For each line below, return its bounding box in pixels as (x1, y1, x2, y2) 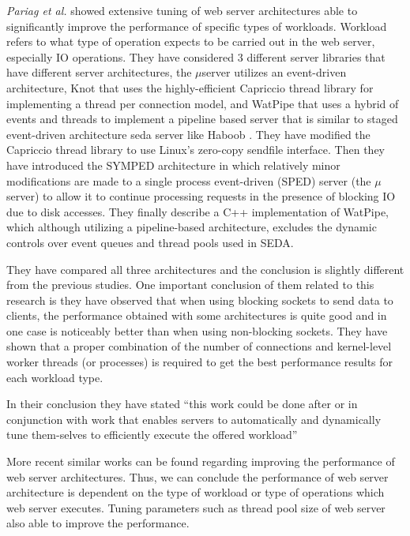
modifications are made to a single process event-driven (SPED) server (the (6, 172, 371, 189)
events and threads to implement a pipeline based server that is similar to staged (6, 111, 398, 127)
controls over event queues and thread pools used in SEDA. (6, 234, 294, 250)
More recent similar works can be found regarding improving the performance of (6, 453, 395, 470)
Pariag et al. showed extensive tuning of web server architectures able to (6, 2, 358, 18)
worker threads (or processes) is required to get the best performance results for (6, 354, 393, 370)
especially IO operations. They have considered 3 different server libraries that (6, 48, 386, 65)
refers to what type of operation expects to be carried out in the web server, (6, 33, 375, 50)
